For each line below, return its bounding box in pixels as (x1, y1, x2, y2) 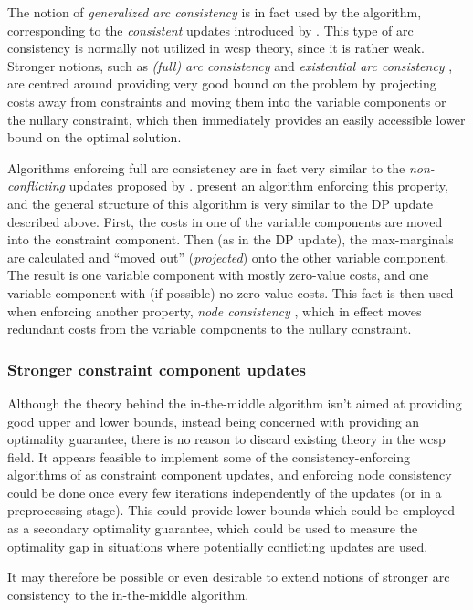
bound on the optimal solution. (7, 128, 182, 147)
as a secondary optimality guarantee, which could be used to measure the (7, 519, 418, 538)
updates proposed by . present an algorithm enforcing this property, (68, 176, 448, 195)
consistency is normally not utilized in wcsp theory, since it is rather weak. (7, 38, 425, 57)
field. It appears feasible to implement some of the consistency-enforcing (7, 447, 411, 466)
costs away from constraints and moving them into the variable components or (7, 91, 447, 110)
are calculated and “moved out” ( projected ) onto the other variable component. (7, 247, 449, 266)
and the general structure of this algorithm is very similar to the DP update (7, 193, 434, 212)
